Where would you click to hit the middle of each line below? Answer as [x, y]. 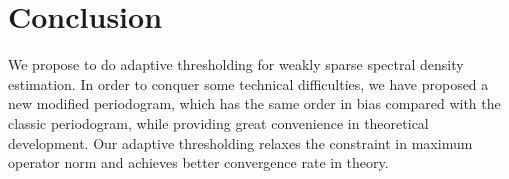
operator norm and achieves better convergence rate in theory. [198, 162]
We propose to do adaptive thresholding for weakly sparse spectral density [236, 64]
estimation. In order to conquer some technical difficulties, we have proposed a [248, 83]
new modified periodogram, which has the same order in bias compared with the [254, 103]
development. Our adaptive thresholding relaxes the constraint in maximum [240, 142]
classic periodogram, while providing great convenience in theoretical [218, 122]
